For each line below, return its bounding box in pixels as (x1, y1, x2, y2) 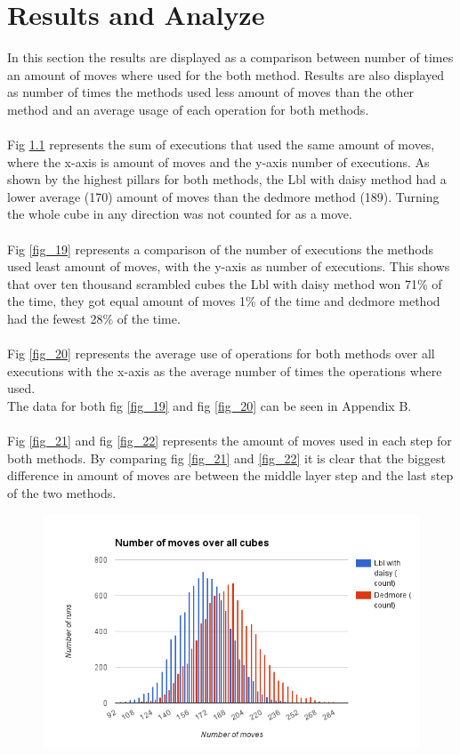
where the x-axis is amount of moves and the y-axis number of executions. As (7, 152, 430, 171)
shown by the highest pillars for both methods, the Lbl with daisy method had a (7, 170, 447, 189)
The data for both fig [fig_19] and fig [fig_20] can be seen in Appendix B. (7, 397, 412, 414)
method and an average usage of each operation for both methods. (7, 100, 369, 118)
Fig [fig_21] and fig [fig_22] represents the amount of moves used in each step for (7, 431, 452, 450)
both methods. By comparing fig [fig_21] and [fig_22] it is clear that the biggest (7, 448, 446, 467)
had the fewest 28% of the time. (7, 309, 181, 328)
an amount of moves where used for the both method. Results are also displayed (7, 65, 445, 84)
